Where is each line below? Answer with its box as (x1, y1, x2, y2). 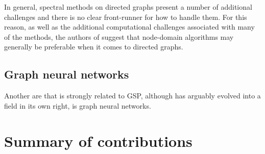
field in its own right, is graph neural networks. (4, 100, 151, 111)
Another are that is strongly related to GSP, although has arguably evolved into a (4, 90, 261, 101)
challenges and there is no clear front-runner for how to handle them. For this (4, 11, 247, 22)
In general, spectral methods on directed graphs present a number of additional (4, 2, 252, 12)
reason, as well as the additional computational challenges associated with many (4, 21, 255, 32)
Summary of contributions (4, 130, 192, 151)
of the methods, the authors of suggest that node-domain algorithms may (4, 31, 234, 42)
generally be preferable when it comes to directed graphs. (4, 41, 183, 52)
